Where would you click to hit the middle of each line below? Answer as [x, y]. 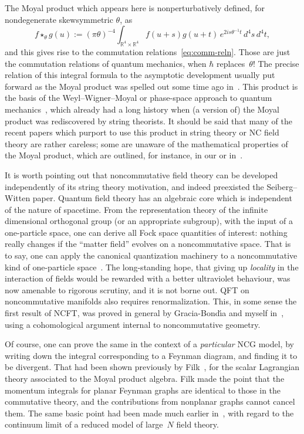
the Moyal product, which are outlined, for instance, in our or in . [124, 155]
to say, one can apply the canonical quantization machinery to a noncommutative [151, 255]
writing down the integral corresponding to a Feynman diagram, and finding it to [151, 355]
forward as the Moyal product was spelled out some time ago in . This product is [151, 86]
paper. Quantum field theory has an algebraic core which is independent [162, 198]
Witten [18, 198]
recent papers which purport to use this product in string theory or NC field [142, 132]
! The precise [276, 63]
